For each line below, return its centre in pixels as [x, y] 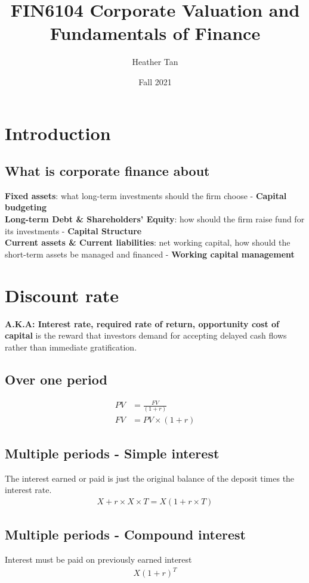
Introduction [58, 133]
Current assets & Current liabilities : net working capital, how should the [148, 242]
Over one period [56, 379]
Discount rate [62, 295]
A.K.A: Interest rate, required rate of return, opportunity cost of [142, 323]
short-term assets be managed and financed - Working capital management [150, 254]
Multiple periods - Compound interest [125, 534]
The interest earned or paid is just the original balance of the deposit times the [150, 478]
